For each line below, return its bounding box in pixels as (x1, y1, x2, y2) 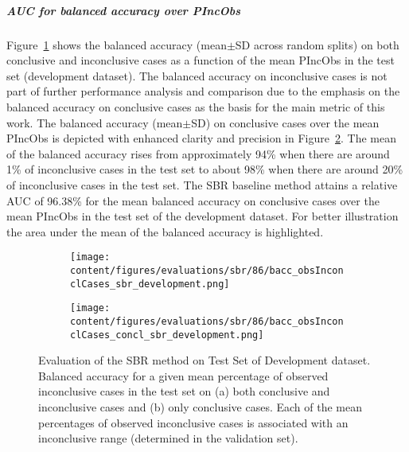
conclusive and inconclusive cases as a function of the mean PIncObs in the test (6, 52, 395, 68)
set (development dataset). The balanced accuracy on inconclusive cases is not (6, 67, 388, 84)
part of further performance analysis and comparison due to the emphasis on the (6, 83, 400, 99)
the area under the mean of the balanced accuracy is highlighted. (6, 223, 324, 240)
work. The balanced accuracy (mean (6, 114, 183, 131)
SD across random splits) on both (235, 36, 399, 53)
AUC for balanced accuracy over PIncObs (6, 2, 241, 18)
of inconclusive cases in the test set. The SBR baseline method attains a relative (6, 176, 398, 193)
